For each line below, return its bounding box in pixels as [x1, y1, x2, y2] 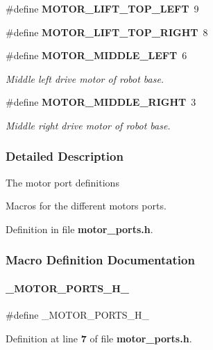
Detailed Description [6, 148, 123, 165]
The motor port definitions [6, 175, 119, 189]
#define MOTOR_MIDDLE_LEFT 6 [6, 48, 187, 63]
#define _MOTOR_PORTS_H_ [6, 308, 150, 322]
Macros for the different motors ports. [6, 198, 167, 213]
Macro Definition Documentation [6, 251, 195, 269]
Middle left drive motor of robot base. [6, 71, 164, 86]
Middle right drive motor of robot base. [6, 118, 171, 132]
